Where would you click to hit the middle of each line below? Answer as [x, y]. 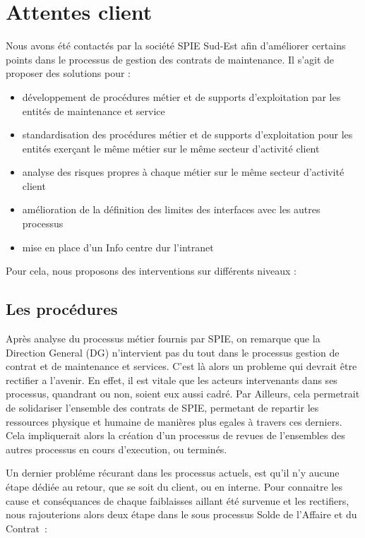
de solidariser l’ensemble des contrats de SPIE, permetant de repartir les [162, 408]
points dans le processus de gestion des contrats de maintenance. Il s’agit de [170, 59]
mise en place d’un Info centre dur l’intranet [118, 247]
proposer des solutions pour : [68, 73]
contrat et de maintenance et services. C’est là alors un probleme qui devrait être [181, 366]
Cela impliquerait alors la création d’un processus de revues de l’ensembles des [175, 435]
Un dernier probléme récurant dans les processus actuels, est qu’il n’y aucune [173, 473]
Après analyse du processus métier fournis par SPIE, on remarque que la [163, 339]
